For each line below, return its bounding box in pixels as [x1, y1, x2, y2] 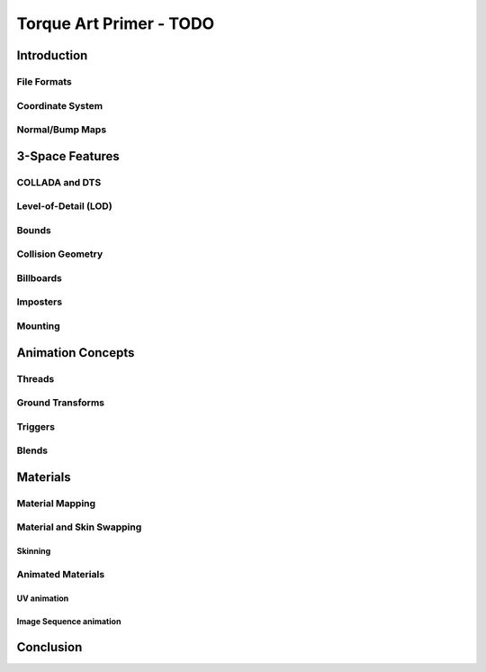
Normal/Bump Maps [16, 123, 107, 136]
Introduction [16, 48, 88, 63]
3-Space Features [16, 149, 121, 164]
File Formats [16, 75, 72, 87]
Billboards [16, 271, 62, 284]
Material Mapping [16, 496, 96, 509]
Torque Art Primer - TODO [16, 14, 215, 33]
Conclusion [16, 640, 83, 655]
